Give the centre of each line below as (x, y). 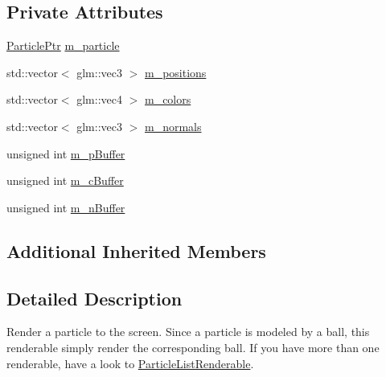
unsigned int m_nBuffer (66, 207)
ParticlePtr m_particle (63, 45)
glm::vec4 (99, 99)
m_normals (173, 126)
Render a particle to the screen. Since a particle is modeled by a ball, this (188, 332)
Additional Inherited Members (136, 250)
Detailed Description (94, 298)
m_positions (175, 72)
